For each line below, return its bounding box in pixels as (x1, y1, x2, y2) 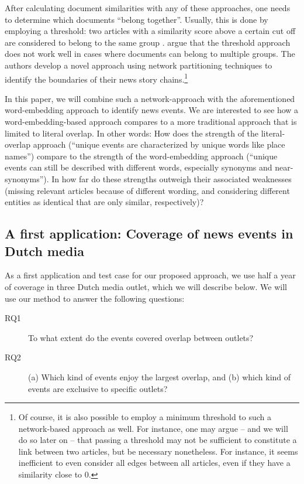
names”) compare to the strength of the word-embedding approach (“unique (5, 149, 278, 162)
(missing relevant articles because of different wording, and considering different (5, 184, 290, 196)
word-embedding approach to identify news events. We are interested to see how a (5, 104, 299, 116)
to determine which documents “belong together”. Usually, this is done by (5, 13, 268, 25)
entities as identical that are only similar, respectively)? (5, 196, 204, 208)
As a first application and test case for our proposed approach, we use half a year (5, 269, 296, 281)
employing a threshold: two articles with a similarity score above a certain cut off (5, 25, 296, 37)
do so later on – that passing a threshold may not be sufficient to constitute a (18, 434, 297, 446)
